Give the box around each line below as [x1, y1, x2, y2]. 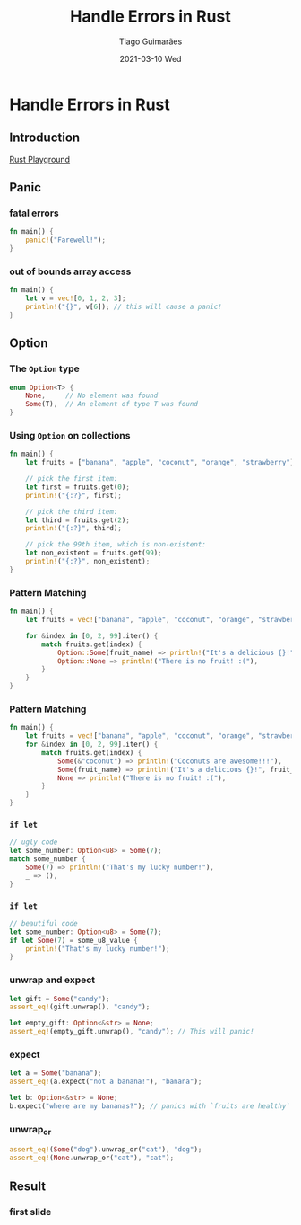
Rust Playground [9, 154, 70, 164]
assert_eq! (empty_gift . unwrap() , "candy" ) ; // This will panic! [9, 1027, 254, 1036]
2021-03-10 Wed [119, 53, 182, 64]
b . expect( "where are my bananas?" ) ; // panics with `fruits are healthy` [9, 1102, 291, 1111]
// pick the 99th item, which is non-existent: [25, 540, 206, 549]
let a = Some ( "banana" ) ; [9, 1069, 102, 1078]
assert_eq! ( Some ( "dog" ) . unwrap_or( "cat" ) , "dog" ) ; [9, 1145, 202, 1154]
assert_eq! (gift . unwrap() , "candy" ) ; [9, 1002, 150, 1012]
